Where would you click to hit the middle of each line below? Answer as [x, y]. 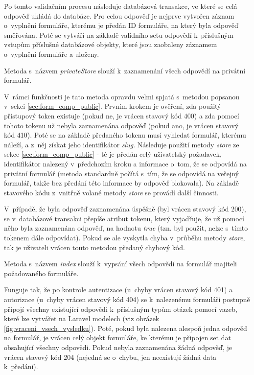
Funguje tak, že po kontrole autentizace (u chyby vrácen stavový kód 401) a [118, 290]
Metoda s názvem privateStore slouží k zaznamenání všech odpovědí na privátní [125, 70]
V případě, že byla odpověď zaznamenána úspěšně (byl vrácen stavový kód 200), [125, 209]
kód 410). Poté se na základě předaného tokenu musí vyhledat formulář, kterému [125, 135]
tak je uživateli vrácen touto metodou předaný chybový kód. [94, 247]
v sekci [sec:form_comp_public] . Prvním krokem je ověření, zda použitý [113, 106]
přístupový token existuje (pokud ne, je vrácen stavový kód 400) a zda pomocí [122, 115]
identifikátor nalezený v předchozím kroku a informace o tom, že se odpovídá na [126, 163]
